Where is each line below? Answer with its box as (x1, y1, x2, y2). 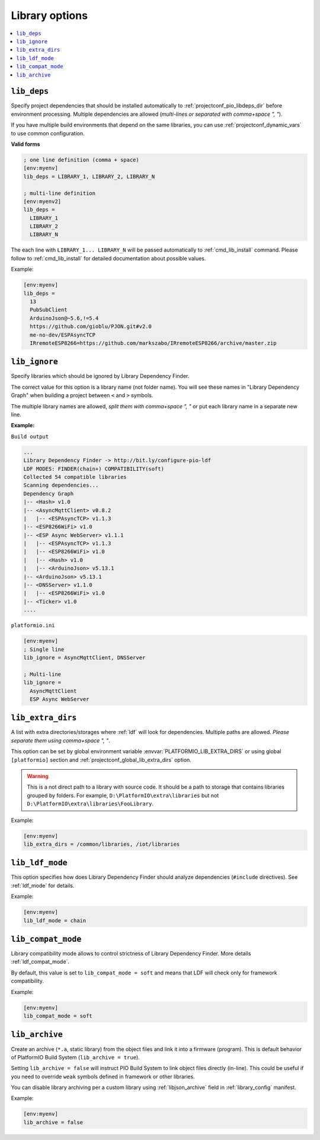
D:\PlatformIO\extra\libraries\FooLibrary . (27, 800, 154, 807)
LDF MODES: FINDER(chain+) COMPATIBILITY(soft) (23, 465, 164, 472)
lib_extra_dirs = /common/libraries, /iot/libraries (23, 840, 180, 847)
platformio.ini (11, 622, 56, 629)
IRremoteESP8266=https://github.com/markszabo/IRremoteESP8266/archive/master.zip (30, 339, 277, 347)
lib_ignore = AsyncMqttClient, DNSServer (23, 654, 146, 661)
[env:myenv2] (23, 198, 62, 205)
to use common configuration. (11, 129, 85, 136)
